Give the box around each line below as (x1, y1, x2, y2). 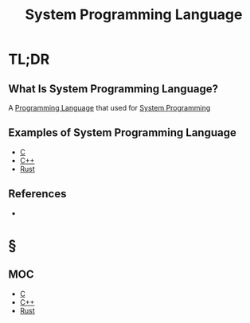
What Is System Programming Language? (8, 82, 219, 95)
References (8, 187, 67, 200)
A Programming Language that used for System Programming (8, 103, 211, 112)
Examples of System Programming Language (8, 126, 236, 140)
